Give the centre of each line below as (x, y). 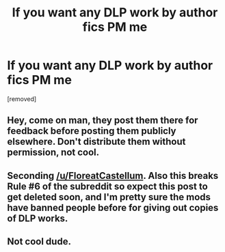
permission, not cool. (53, 153)
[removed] (22, 99)
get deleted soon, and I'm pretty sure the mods (109, 197)
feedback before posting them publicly (92, 131)
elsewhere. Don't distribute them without (96, 142)
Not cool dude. (39, 241)
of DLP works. (38, 218)
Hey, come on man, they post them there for (103, 121)
